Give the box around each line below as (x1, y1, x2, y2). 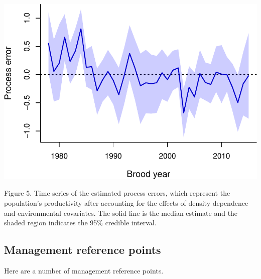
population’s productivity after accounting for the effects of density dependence (4, 198, 248, 208)
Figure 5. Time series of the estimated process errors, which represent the (4, 188, 230, 198)
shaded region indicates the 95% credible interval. (4, 217, 157, 228)
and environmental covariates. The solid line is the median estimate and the (4, 207, 238, 218)
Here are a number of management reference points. (4, 265, 164, 275)
